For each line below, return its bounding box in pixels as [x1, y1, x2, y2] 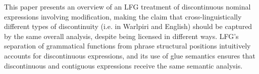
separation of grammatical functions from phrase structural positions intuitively [4, 40, 251, 51]
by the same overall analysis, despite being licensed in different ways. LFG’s [4, 30, 239, 41]
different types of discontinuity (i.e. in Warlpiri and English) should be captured [4, 21, 252, 31]
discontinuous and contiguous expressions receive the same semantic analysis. [4, 60, 243, 70]
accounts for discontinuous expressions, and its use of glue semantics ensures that [4, 50, 255, 60]
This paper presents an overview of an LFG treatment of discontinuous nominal [4, 1, 251, 11]
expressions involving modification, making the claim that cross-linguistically [4, 11, 242, 21]
